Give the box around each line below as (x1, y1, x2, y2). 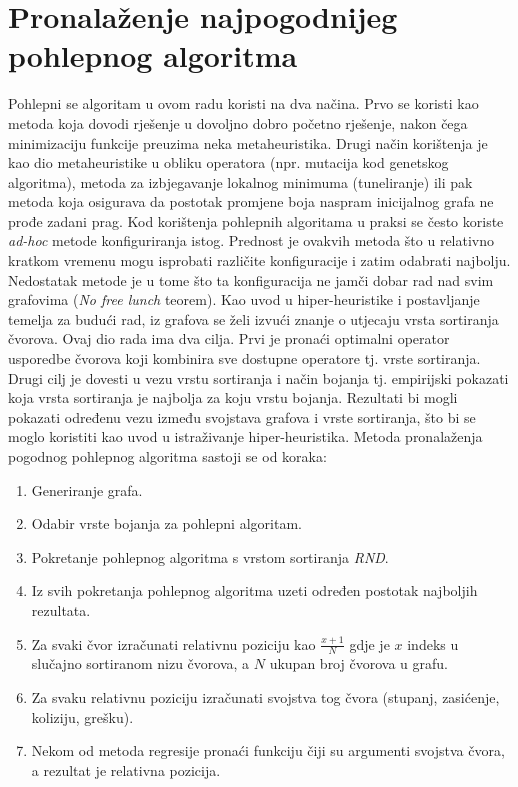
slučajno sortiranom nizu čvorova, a (31, 653, 250, 674)
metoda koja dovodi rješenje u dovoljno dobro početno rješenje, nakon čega (8, 112, 468, 133)
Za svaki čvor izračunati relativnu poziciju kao (31, 633, 316, 654)
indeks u (407, 633, 459, 654)
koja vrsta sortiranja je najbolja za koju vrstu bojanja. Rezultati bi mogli (8, 387, 458, 408)
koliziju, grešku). (31, 706, 134, 727)
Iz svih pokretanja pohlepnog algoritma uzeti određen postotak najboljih (31, 580, 478, 601)
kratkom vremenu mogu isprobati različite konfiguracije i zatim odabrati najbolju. (8, 250, 511, 271)
